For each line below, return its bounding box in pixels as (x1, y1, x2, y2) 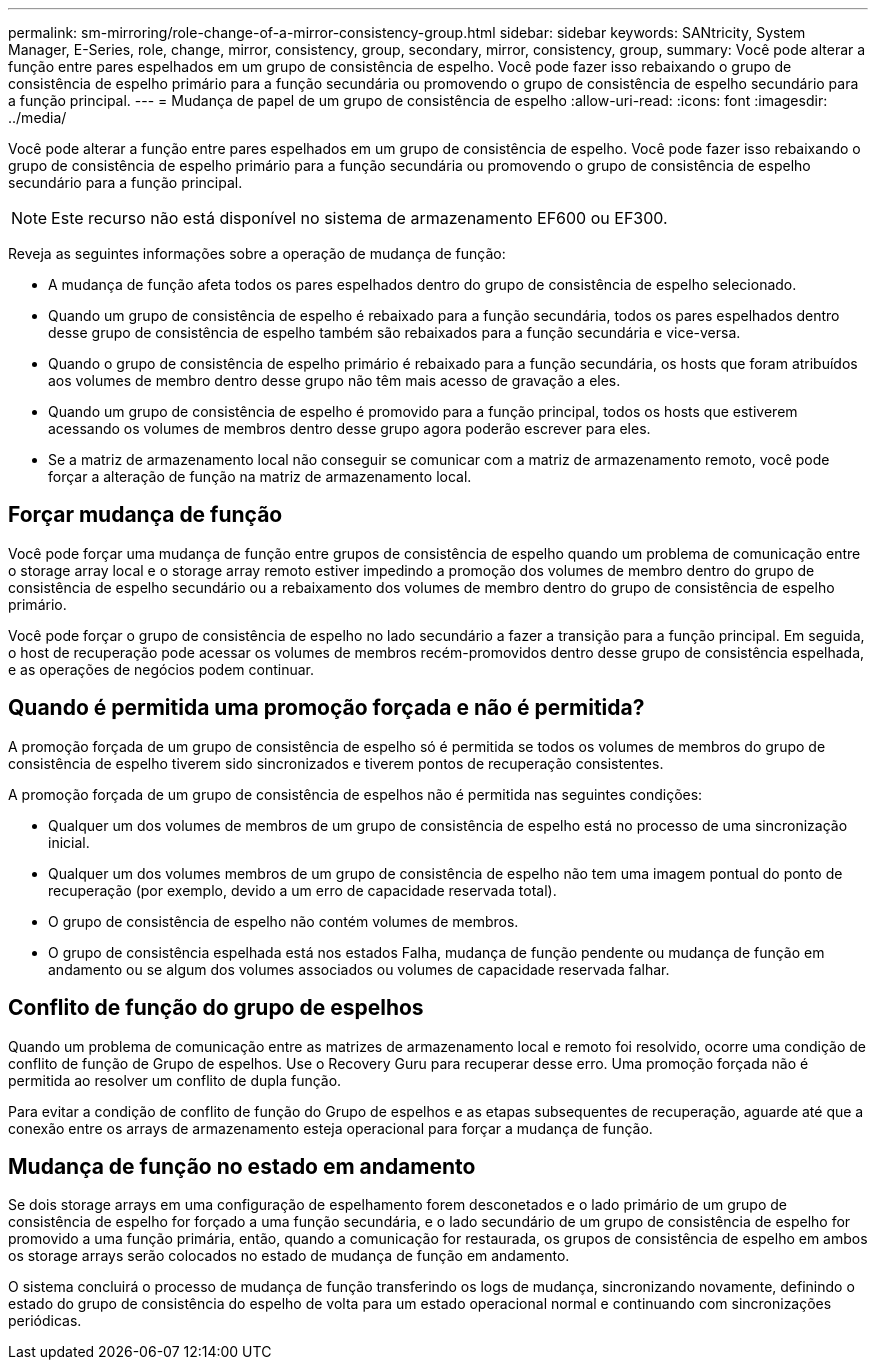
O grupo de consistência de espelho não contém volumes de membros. (48, 912, 519, 930)
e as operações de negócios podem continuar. (8, 660, 315, 678)
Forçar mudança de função (8, 502, 283, 528)
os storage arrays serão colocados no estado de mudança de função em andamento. (8, 1247, 570, 1265)
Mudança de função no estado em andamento (8, 1153, 476, 1179)
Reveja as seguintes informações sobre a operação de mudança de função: (8, 245, 506, 262)
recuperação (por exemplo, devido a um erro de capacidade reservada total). (48, 881, 557, 899)
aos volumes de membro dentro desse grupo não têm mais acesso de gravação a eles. (48, 372, 621, 389)
